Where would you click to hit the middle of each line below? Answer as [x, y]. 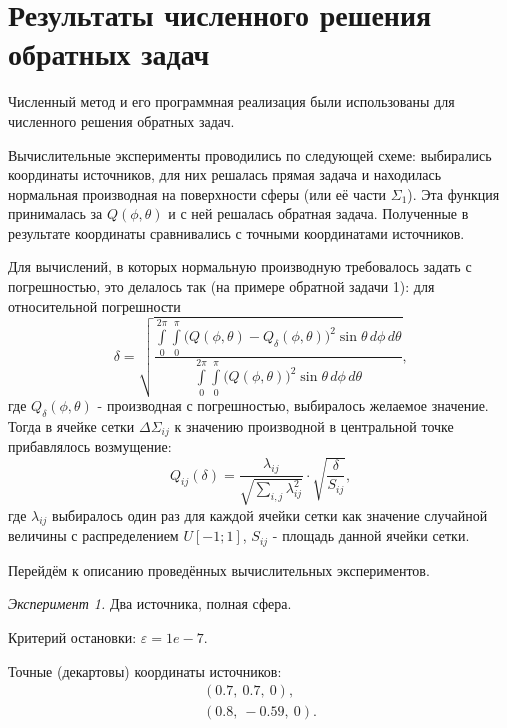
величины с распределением [93, 535]
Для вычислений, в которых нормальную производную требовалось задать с [240, 266]
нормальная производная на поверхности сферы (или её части [197, 193]
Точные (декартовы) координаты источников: [145, 670]
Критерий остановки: [72, 636]
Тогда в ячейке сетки [71, 425]
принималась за [55, 213]
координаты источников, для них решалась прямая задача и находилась [225, 174]
